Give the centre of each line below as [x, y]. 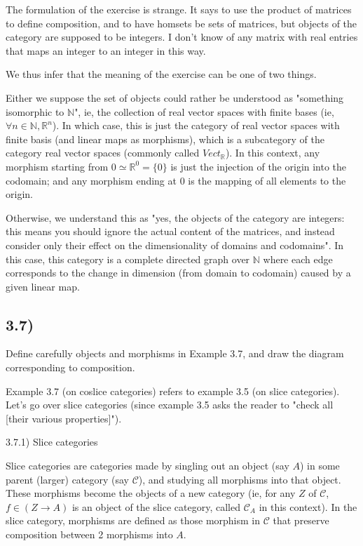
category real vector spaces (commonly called [103, 153]
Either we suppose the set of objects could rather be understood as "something [175, 97]
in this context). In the [308, 506]
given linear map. [43, 286]
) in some [320, 466]
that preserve [301, 520]
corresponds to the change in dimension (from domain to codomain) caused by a [178, 273]
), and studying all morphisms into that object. [240, 479]
